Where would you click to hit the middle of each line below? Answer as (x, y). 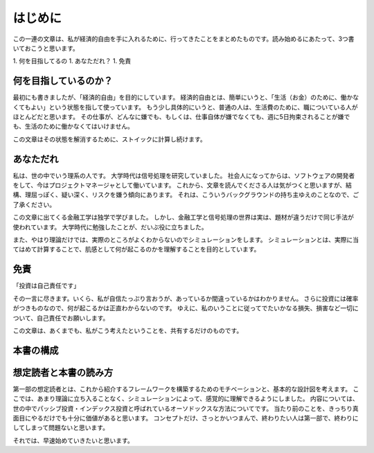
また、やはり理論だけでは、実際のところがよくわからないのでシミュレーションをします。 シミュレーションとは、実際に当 (186, 240)
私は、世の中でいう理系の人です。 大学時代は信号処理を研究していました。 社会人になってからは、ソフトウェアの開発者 (184, 175)
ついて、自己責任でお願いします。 (61, 318)
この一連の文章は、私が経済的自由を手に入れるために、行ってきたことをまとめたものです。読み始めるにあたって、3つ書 (184, 39)
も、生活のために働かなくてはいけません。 (73, 126)
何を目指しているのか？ (63, 81)
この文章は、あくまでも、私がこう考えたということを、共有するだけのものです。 (128, 330)
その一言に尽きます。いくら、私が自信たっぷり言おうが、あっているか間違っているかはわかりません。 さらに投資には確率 (186, 299)
